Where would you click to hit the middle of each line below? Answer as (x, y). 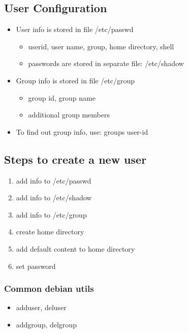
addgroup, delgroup (46, 324)
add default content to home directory (75, 248)
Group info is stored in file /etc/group (75, 80)
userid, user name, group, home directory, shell (101, 46)
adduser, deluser (41, 307)
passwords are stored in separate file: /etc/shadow (106, 63)
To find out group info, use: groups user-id (82, 131)
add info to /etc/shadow (54, 198)
